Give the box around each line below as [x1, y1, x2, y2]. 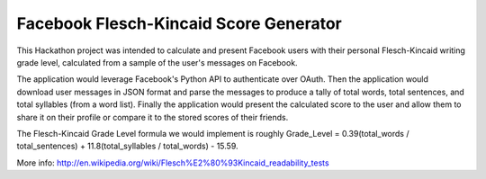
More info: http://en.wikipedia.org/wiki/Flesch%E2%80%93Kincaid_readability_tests [16, 157, 329, 168]
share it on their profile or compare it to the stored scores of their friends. [16, 112, 289, 122]
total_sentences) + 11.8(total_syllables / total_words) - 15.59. [16, 140, 238, 152]
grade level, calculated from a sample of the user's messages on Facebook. [16, 57, 298, 67]
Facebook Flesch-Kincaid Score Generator [16, 13, 342, 33]
